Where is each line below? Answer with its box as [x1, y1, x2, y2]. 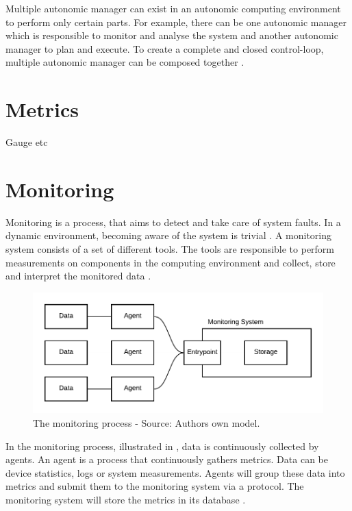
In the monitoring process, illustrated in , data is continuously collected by [5, 438, 319, 453]
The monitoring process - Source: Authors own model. [33, 416, 260, 430]
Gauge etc [5, 135, 48, 149]
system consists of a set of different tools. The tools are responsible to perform [5, 242, 335, 255]
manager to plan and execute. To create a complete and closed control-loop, [5, 41, 324, 55]
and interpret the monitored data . [5, 269, 151, 283]
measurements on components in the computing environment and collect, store [5, 255, 336, 269]
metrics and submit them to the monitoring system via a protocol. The [5, 479, 304, 493]
